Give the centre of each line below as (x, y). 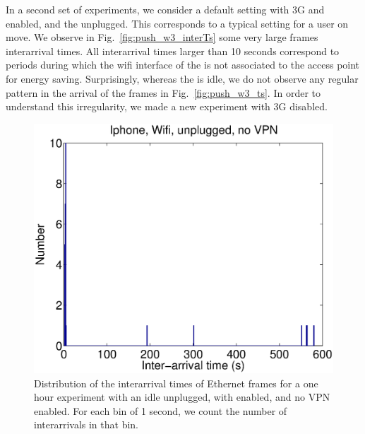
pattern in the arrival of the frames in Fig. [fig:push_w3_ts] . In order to (163, 92)
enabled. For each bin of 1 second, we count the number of (161, 410)
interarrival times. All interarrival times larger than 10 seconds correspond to (173, 51)
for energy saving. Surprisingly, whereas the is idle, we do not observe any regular (182, 78)
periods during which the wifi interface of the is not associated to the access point (183, 65)
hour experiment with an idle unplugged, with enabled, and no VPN (182, 397)
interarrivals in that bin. (86, 424)
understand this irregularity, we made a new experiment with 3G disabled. (167, 106)
